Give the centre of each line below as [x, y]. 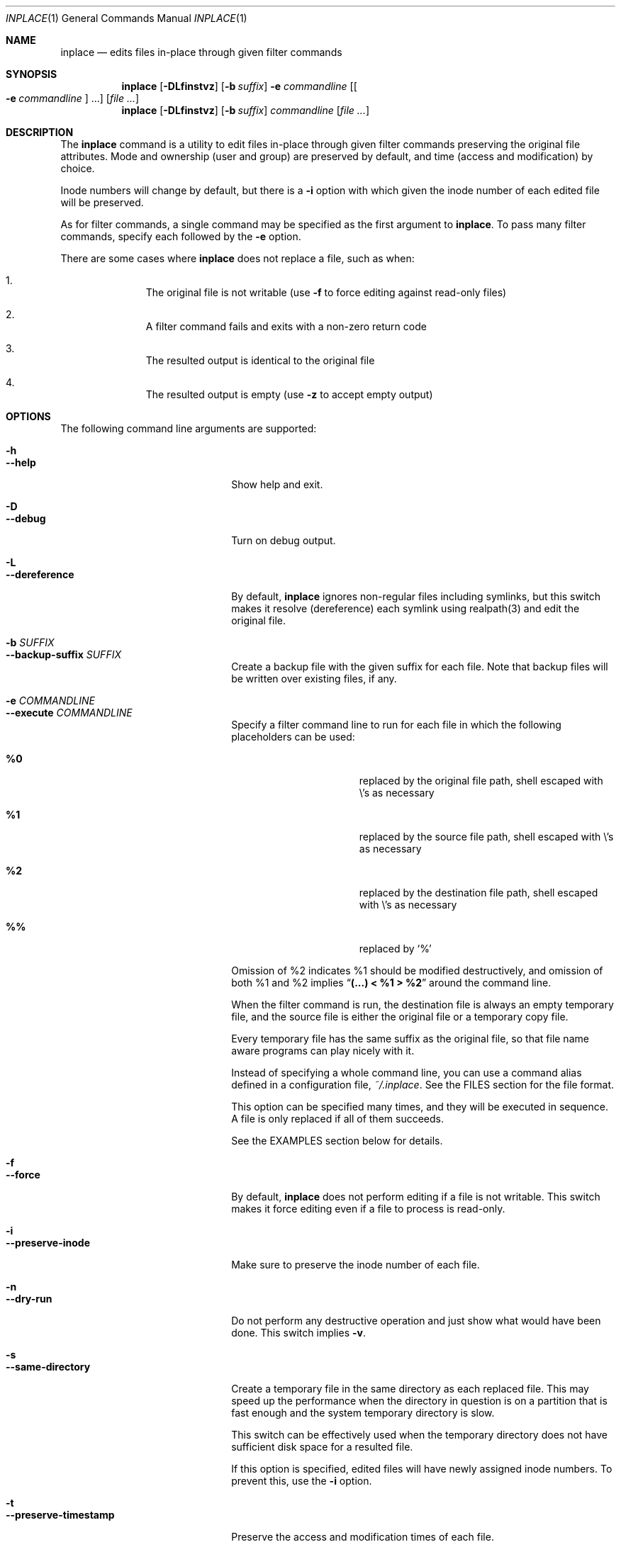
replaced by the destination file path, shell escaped [479, 893]
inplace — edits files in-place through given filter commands [201, 52]
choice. [78, 168]
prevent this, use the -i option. [302, 1481]
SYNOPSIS [32, 74]
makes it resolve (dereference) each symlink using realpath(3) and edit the [405, 608]
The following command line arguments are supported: [189, 428]
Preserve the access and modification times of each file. [363, 1537]
